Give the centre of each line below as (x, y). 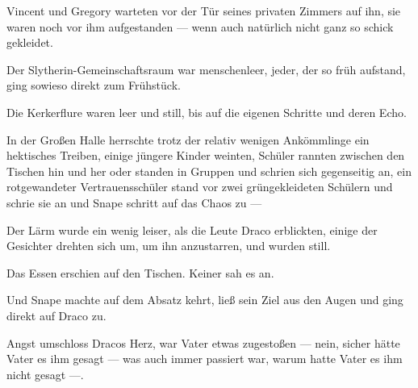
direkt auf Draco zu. (56, 315)
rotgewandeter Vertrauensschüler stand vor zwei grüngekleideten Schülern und (200, 187)
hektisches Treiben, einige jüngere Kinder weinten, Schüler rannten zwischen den (206, 155)
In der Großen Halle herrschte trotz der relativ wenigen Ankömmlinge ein (188, 139)
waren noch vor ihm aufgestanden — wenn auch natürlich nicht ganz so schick (200, 26)
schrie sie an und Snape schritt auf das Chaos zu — (134, 202)
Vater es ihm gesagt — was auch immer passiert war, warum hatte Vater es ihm (205, 359)
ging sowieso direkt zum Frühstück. (94, 85)
